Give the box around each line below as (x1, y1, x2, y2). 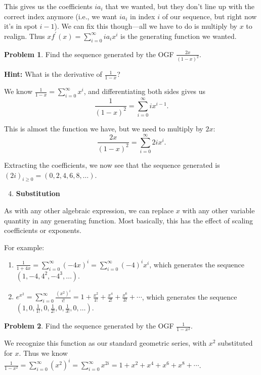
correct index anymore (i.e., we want (4, 11, 117, 21)
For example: (4, 242, 45, 252)
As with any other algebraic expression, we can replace (4, 205, 174, 215)
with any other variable (182, 205, 255, 215)
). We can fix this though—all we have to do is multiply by (54, 21, 237, 31)
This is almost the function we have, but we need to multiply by (4, 123, 203, 134)
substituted (217, 338, 253, 348)
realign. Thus (4, 30, 45, 41)
